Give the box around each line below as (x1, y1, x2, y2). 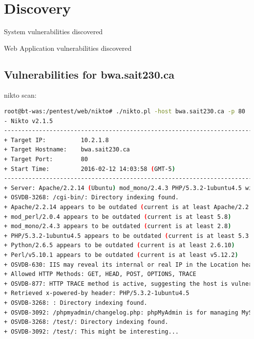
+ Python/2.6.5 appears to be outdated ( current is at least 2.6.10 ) (4, 242, 235, 249)
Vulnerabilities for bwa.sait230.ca (4, 66, 174, 82)
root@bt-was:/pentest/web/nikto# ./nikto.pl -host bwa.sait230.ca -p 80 (4, 108, 245, 115)
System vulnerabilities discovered (4, 26, 103, 37)
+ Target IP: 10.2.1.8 (4, 136, 109, 144)
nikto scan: (4, 89, 37, 100)
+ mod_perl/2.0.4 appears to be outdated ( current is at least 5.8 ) (4, 213, 232, 220)
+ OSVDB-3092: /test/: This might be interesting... (4, 328, 179, 335)
